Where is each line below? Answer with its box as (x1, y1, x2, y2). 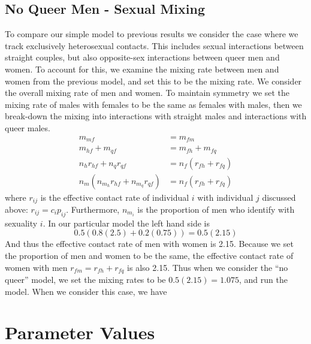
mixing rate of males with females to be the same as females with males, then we (5, 98, 302, 110)
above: (5, 203, 28, 216)
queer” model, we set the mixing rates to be (5, 273, 166, 286)
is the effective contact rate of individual (40, 191, 189, 203)
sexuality (5, 216, 38, 229)
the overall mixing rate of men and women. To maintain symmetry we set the (5, 86, 290, 99)
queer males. (5, 121, 50, 134)
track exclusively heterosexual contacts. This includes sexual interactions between (5, 39, 304, 52)
